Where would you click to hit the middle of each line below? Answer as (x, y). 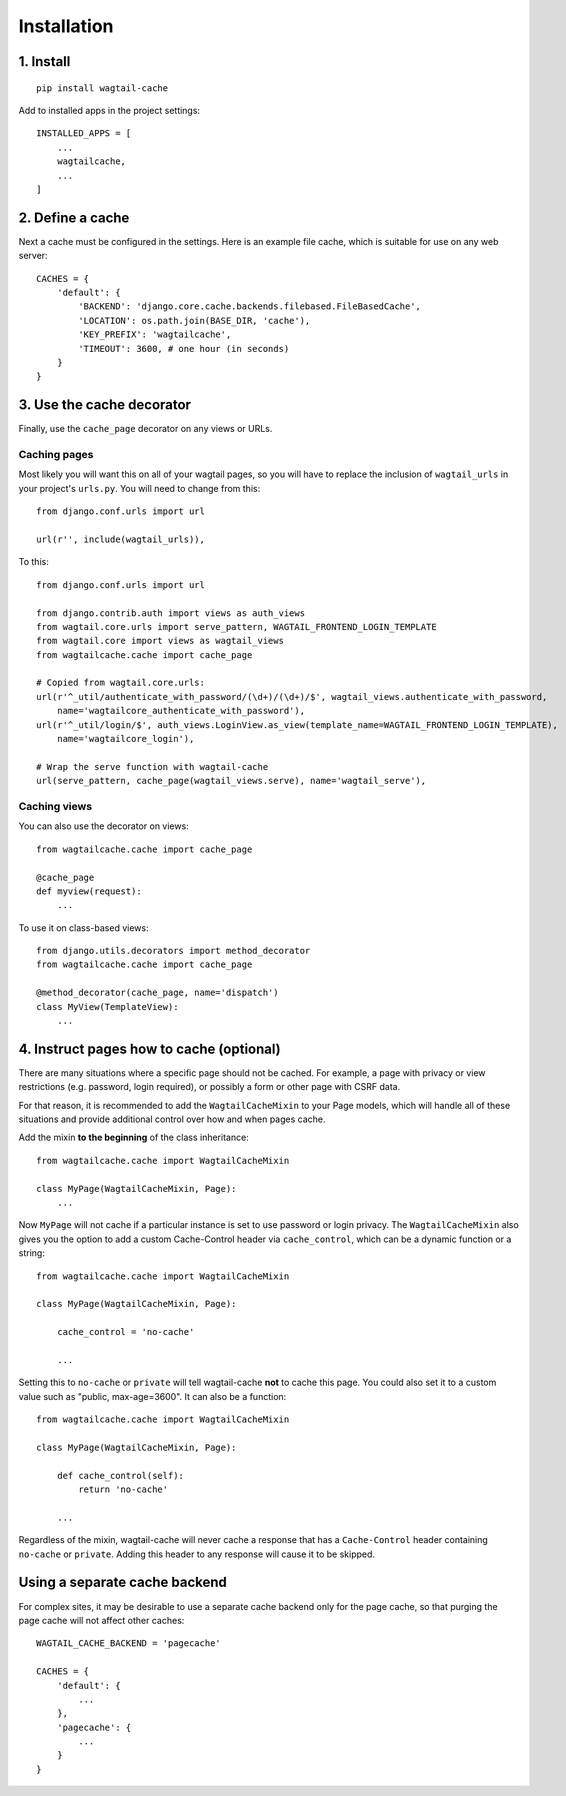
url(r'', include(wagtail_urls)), (120, 539)
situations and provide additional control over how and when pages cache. (172, 1119)
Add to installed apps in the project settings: (109, 110)
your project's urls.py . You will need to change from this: (139, 488)
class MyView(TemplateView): (107, 1006)
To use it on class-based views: (83, 927)
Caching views (55, 806)
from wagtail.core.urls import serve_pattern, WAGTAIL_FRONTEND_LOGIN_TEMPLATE (236, 626)
